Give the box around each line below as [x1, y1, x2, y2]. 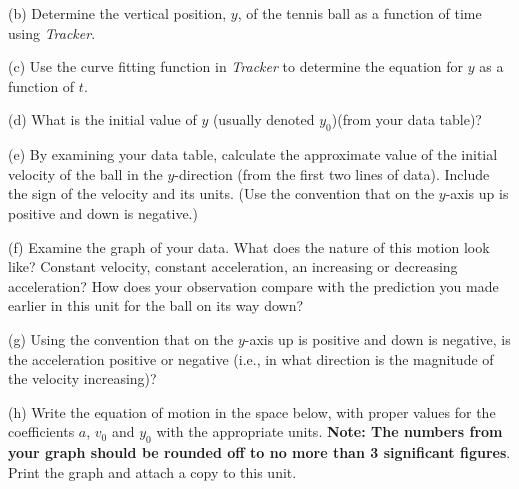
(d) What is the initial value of [8, 109, 197, 130]
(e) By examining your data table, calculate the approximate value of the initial [8, 144, 498, 165]
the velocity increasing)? [8, 368, 157, 389]
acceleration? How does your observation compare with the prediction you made [8, 275, 499, 296]
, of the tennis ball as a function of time [237, 3, 482, 23]
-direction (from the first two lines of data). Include [174, 163, 490, 184]
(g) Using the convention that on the [8, 328, 234, 349]
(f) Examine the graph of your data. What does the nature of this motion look [8, 236, 490, 257]
